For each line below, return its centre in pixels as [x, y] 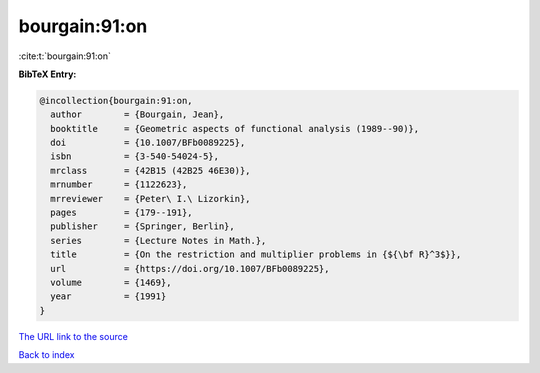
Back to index [46, 355]
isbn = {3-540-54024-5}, [135, 156]
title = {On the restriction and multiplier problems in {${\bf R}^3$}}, [256, 254]
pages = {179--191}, [122, 213]
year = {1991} [108, 296]
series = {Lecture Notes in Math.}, [158, 240]
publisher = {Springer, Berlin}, [142, 226]
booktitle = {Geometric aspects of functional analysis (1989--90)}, [235, 128]
